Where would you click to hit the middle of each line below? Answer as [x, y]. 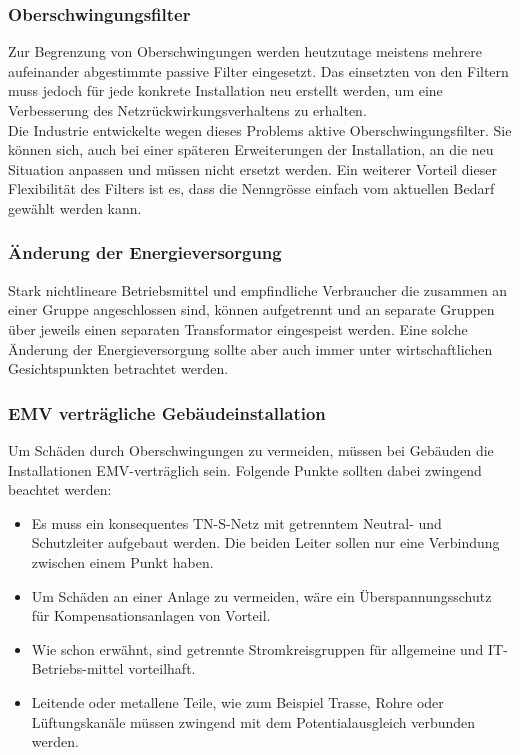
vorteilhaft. [162, 668]
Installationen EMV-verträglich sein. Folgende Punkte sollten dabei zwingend [245, 469]
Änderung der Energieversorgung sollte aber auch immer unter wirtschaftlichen [250, 348]
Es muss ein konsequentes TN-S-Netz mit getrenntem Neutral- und [236, 522]
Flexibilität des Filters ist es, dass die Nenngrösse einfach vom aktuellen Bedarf [251, 188]
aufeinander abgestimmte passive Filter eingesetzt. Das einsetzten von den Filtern [258, 70]
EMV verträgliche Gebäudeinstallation [167, 412]
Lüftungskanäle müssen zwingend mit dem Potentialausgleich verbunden [253, 721]
